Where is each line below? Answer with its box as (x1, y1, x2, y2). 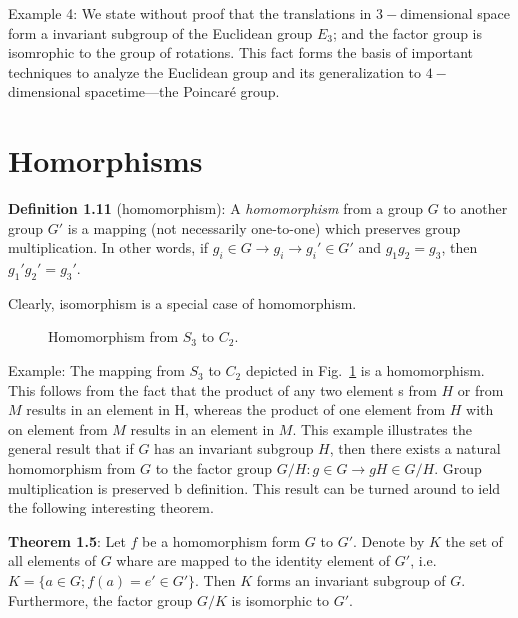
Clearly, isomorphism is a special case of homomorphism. (8, 292, 357, 313)
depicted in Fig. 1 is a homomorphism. (245, 360, 485, 381)
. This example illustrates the (292, 418, 472, 439)
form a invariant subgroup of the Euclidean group (8, 22, 313, 43)
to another (443, 198, 508, 219)
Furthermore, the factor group (8, 589, 193, 610)
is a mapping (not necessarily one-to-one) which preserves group (67, 217, 461, 238)
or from (457, 379, 504, 400)
